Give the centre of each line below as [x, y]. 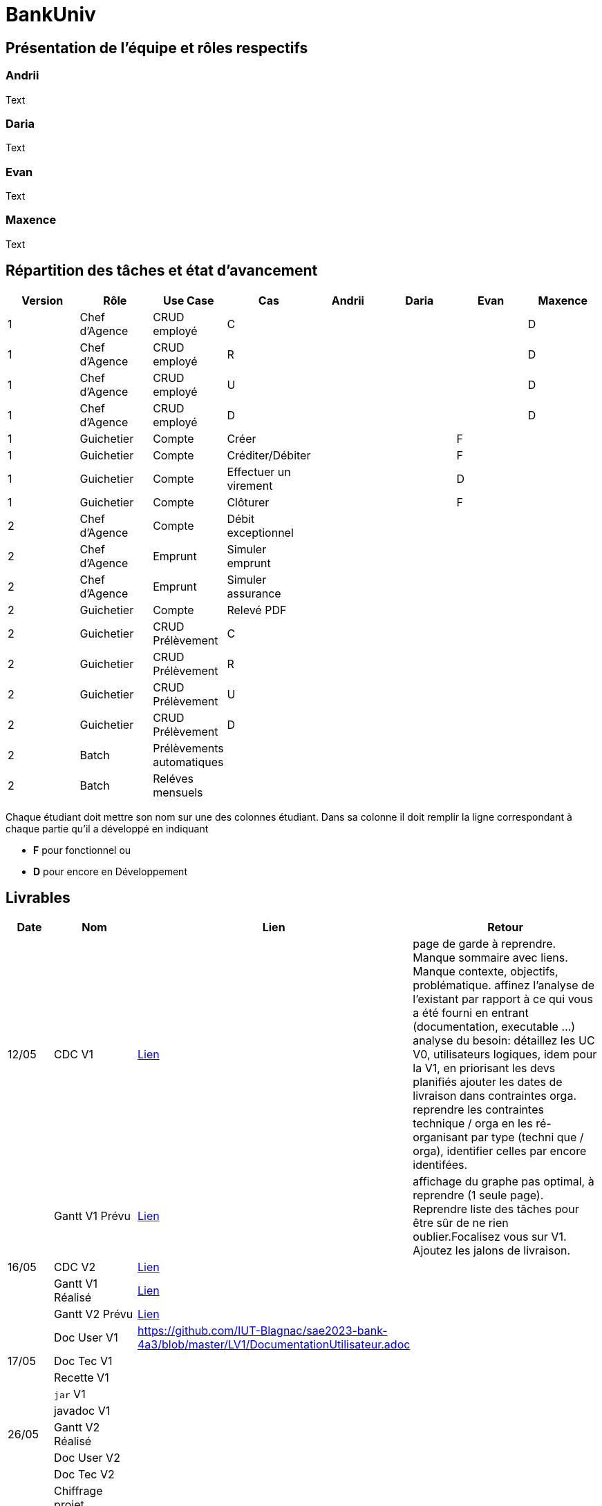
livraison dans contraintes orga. [495, 1096]
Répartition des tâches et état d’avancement [162, 271]
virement [250, 485]
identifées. [440, 1165]
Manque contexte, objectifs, [486, 972]
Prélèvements [188, 748]
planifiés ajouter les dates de [488, 1082]
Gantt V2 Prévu [94, 1314]
